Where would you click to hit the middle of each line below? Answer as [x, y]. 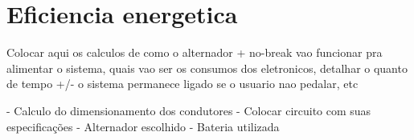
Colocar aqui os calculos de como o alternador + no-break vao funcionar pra [195, 52]
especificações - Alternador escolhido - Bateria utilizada [143, 126]
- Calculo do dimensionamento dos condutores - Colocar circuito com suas [189, 110]
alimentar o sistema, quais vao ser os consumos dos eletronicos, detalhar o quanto [207, 68]
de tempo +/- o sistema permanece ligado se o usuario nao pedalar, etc [182, 84]
